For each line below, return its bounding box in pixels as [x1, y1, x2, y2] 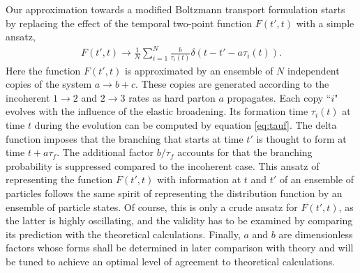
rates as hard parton [128, 90, 216, 104]
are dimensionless [278, 226, 353, 241]
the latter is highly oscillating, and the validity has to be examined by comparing [6, 213, 353, 228]
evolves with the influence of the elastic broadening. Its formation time [6, 104, 308, 118]
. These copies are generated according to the [135, 77, 329, 91]
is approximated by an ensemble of [124, 63, 273, 77]
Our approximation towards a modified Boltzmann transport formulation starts [6, 2, 345, 16]
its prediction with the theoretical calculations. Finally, [6, 226, 241, 241]
